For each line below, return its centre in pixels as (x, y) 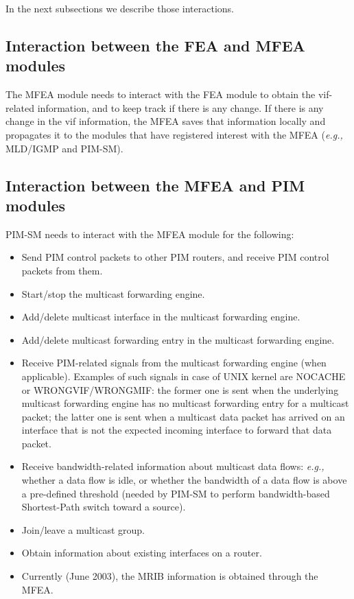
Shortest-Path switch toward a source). (104, 507)
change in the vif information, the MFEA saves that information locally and (166, 121)
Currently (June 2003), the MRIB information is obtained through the (170, 576)
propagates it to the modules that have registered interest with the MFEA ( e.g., (174, 134)
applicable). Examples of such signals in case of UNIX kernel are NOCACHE (184, 376)
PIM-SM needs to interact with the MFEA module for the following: (150, 234)
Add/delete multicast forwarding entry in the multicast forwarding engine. (178, 339)
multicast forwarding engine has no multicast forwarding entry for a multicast (185, 403)
